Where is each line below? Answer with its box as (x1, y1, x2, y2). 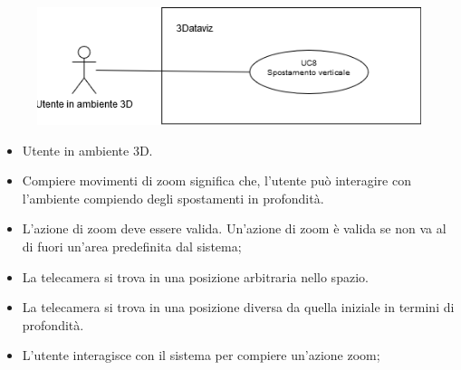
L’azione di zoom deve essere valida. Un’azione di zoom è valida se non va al (22, 219, 447, 238)
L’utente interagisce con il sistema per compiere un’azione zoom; (22, 346, 380, 365)
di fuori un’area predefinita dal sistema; (22, 236, 242, 255)
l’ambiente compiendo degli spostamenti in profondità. (22, 188, 324, 207)
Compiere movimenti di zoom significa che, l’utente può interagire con (22, 171, 411, 190)
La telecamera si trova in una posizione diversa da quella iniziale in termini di (22, 298, 455, 317)
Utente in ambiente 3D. (22, 140, 153, 159)
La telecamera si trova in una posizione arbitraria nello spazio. (22, 267, 369, 286)
